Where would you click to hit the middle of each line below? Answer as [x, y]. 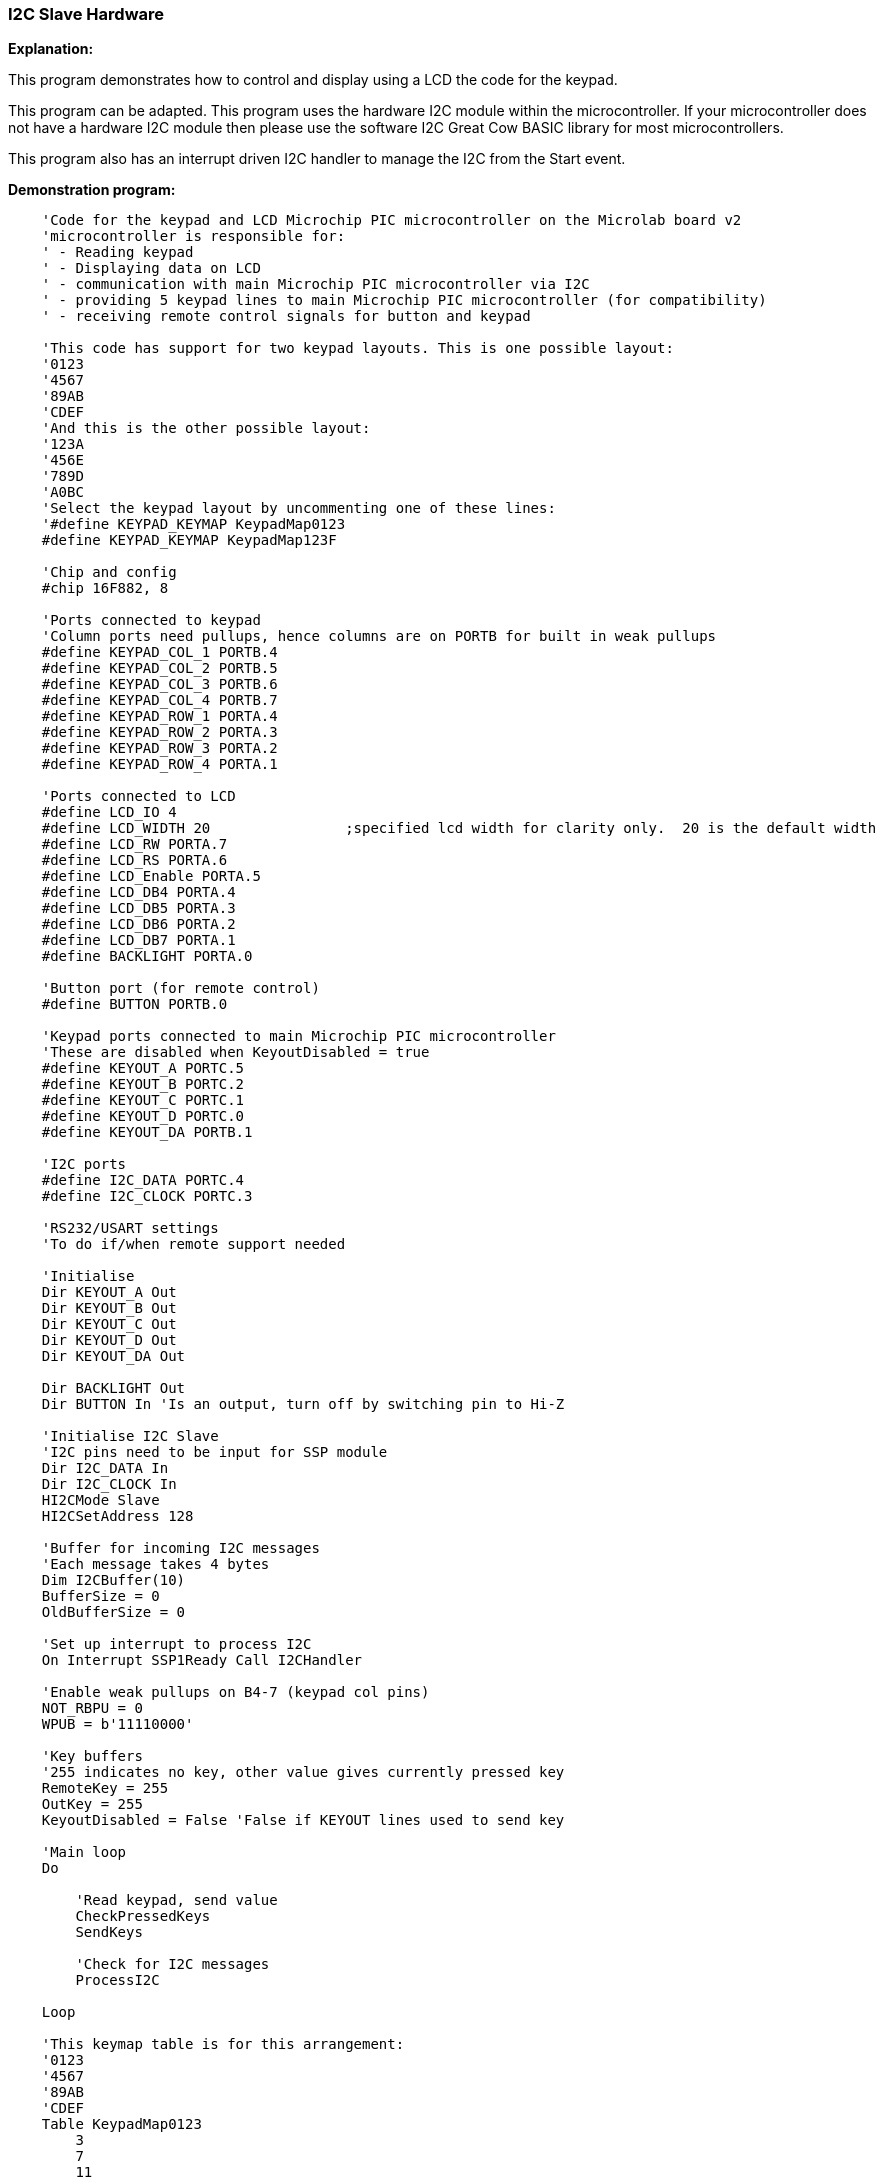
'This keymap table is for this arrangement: [223, 2044]
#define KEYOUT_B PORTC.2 [143, 1084]
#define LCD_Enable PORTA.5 [151, 876]
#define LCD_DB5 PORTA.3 [138, 908]
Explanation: [51, 49]
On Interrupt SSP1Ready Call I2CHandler [202, 1660]
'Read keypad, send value [176, 1900]
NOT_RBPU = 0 [92, 1708]
